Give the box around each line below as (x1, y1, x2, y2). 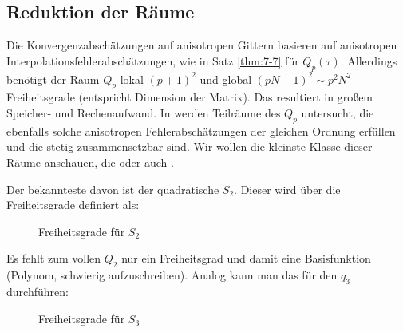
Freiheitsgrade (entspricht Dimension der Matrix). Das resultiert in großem (6, 89, 373, 105)
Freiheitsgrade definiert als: (6, 196, 140, 213)
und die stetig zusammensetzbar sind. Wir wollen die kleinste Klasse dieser (6, 138, 373, 155)
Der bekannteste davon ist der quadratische (6, 180, 219, 197)
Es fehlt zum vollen (6, 250, 101, 267)
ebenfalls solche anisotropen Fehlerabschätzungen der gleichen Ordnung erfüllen (6, 122, 396, 139)
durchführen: (6, 283, 69, 299)
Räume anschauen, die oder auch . (6, 153, 174, 170)
